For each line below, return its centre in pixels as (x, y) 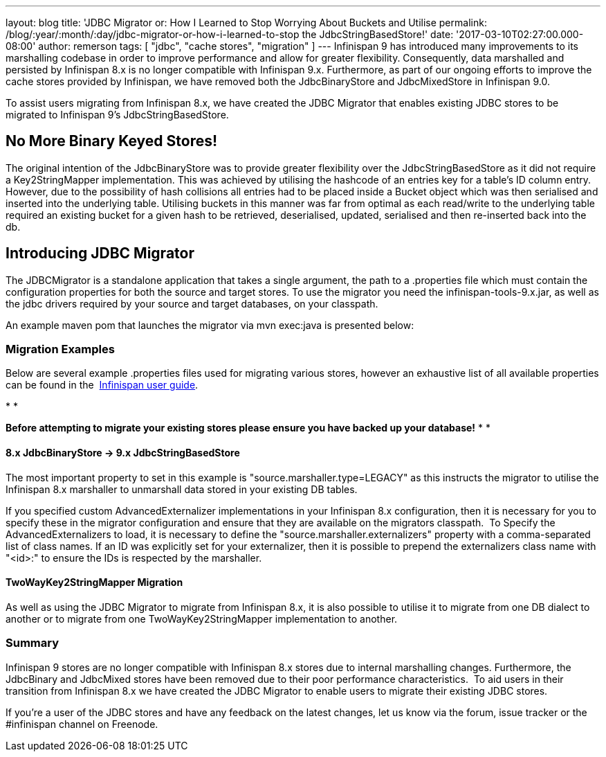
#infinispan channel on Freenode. (82, 724)
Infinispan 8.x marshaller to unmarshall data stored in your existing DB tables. (182, 489)
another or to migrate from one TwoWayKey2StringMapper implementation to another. (202, 618)
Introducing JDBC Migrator (100, 253)
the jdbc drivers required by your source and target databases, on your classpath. (192, 303)
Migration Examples (60, 349)
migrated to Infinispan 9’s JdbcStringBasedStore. (117, 115)
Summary (33, 643)
